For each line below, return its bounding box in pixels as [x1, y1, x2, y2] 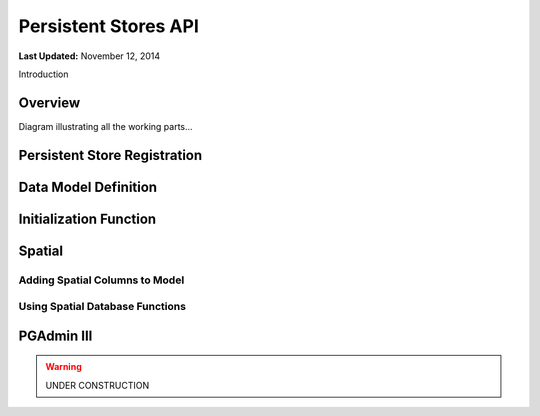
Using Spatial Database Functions [18, 300, 187, 314]
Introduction [18, 68, 69, 80]
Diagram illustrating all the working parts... [18, 120, 194, 132]
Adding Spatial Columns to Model [18, 273, 185, 287]
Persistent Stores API [18, 15, 200, 37]
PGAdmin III [18, 327, 93, 344]
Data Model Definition [18, 178, 158, 195]
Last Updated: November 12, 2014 [18, 50, 161, 62]
